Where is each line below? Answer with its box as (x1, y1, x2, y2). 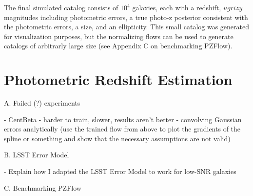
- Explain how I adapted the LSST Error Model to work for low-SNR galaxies (4, 166, 236, 176)
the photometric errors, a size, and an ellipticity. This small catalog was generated (4, 22, 249, 32)
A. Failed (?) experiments (4, 98, 80, 108)
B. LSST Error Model (4, 150, 69, 160)
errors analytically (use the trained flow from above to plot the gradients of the (4, 124, 241, 134)
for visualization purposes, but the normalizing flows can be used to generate (4, 31, 234, 41)
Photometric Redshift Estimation (4, 69, 233, 89)
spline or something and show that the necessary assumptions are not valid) (4, 133, 231, 143)
